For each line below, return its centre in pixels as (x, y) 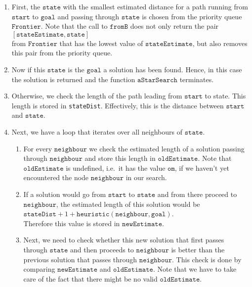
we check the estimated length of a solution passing (167, 148)
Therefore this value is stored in (72, 223)
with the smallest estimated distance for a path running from (155, 6)
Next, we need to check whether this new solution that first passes (124, 240)
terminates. (197, 79)
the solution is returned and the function (73, 79)
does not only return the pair (174, 26)
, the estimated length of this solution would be (128, 204)
